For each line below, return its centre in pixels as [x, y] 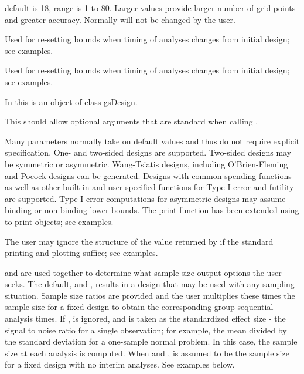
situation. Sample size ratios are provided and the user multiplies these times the [150, 295]
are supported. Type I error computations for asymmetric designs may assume [145, 198]
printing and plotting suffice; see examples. [81, 253]
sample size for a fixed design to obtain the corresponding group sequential [139, 307]
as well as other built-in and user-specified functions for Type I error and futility [149, 187]
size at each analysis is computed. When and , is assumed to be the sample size [147, 353]
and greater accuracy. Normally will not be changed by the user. [120, 19]
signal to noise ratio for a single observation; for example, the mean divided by [146, 330]
